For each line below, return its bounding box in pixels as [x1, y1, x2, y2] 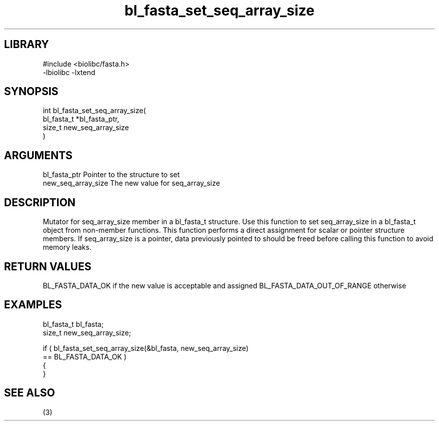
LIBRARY [4, 38, 49, 51]
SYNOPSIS [4, 85, 59, 98]
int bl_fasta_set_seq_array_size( [43, 106, 146, 115]
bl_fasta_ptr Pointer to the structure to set [43, 170, 180, 179]
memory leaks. [43, 243, 92, 252]
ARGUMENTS [4, 149, 73, 162]
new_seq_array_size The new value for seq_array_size [43, 179, 220, 188]
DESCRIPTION [4, 196, 76, 209]
